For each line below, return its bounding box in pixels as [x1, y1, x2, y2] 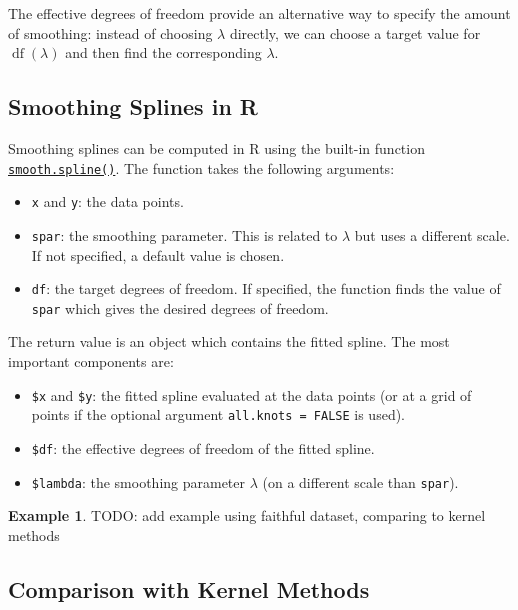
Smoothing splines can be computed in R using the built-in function [8, 137, 425, 158]
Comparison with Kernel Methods [8, 573, 370, 604]
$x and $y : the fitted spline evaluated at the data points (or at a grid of [31, 384, 472, 405]
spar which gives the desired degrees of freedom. [31, 297, 329, 318]
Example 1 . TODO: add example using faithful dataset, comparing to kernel [8, 505, 486, 526]
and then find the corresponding [65, 42, 262, 63]
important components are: [8, 351, 174, 372]
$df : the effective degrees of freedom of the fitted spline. [31, 437, 375, 458]
